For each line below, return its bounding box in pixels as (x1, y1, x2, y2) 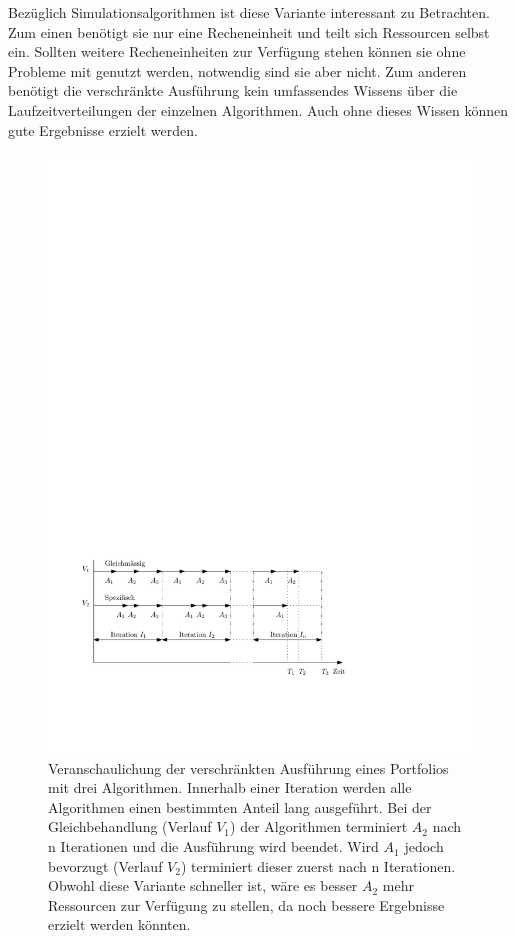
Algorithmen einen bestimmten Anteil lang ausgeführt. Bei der (48, 796, 432, 817)
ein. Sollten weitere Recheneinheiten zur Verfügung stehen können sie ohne (8, 41, 466, 62)
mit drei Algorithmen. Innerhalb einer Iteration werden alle (48, 777, 412, 798)
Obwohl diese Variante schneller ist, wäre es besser (48, 875, 358, 896)
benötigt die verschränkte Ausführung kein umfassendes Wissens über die (8, 80, 458, 101)
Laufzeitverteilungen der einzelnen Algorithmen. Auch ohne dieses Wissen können (8, 99, 508, 120)
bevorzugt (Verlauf (48, 855, 163, 876)
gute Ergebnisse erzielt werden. (8, 119, 198, 140)
